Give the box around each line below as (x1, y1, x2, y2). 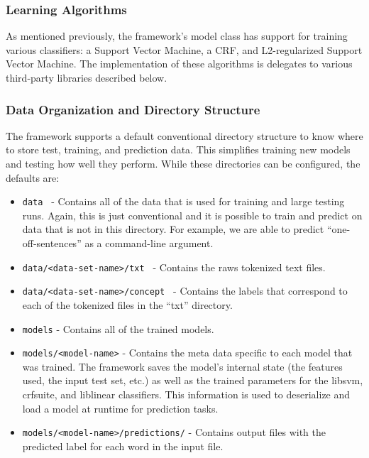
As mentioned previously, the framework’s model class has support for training (6, 28, 348, 43)
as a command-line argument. (84, 236, 214, 251)
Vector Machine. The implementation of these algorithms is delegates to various (6, 56, 353, 71)
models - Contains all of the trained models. (22, 321, 214, 336)
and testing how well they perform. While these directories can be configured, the (6, 156, 360, 170)
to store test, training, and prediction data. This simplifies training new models (6, 142, 351, 157)
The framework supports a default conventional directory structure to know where (6, 128, 363, 143)
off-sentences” (22, 236, 82, 251)
